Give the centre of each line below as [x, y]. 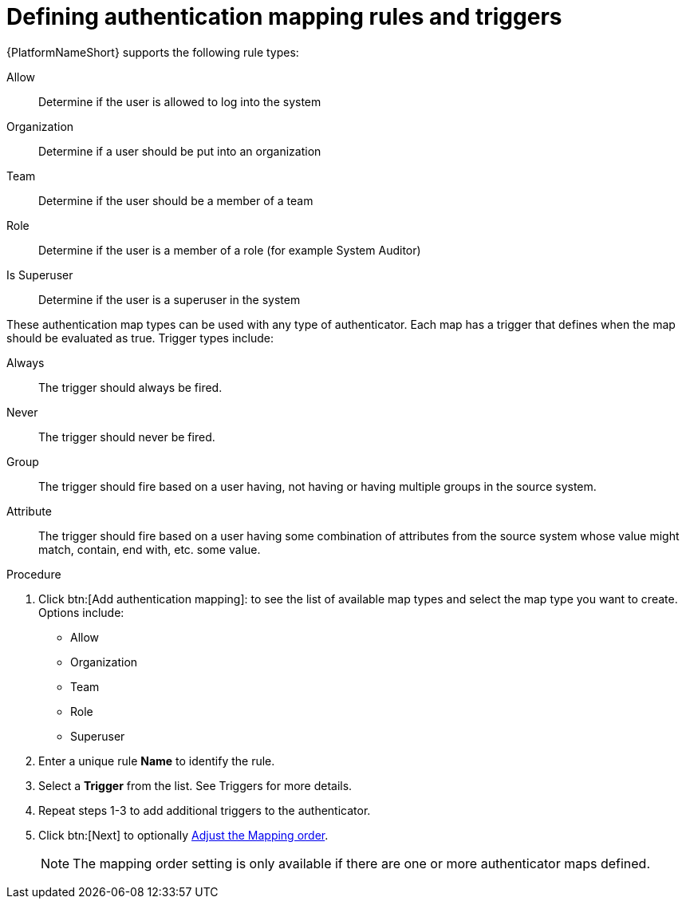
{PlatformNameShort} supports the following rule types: [153, 52]
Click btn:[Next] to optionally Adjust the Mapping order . [183, 835]
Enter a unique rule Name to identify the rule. [157, 761]
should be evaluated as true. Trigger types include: [140, 338]
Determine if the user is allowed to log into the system [180, 101]
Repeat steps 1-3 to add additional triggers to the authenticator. [205, 810]
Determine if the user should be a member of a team [176, 200]
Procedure [34, 574]
